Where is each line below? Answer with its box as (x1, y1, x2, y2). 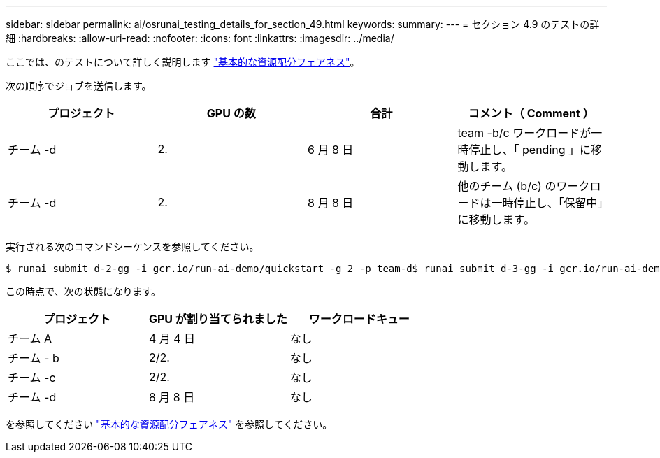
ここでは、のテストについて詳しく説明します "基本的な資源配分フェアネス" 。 (6, 56, 360, 68)
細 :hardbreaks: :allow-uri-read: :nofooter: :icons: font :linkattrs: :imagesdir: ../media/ (6, 32, 394, 44)
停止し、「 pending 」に (468, 143, 591, 157)
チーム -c (8, 371, 56, 385)
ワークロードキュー (308, 312, 410, 326)
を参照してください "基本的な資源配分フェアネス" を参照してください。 (6, 418, 333, 430)
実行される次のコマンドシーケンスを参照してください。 (6, 241, 259, 252)
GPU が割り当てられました (148, 312, 287, 326)
